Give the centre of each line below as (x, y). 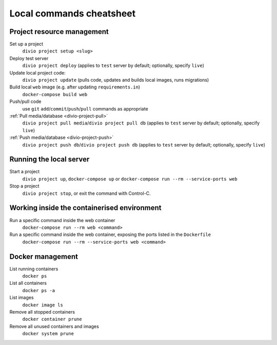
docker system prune (48, 334)
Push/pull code (25, 102)
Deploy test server (29, 58)
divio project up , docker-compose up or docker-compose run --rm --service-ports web (130, 179)
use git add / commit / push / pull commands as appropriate (85, 108)
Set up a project (26, 44)
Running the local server (50, 159)
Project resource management (59, 32)
